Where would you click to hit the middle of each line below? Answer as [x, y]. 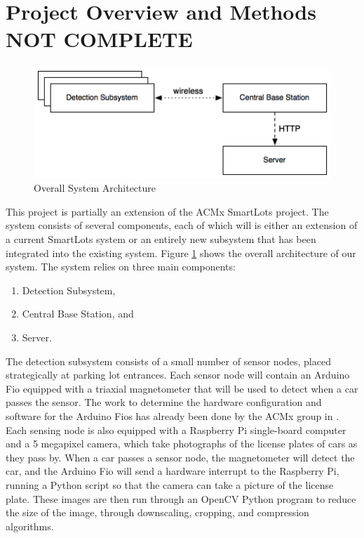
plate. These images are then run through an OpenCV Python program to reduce [181, 498]
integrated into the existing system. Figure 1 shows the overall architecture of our [181, 252]
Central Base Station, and [78, 314]
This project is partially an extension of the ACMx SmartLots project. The [167, 211]
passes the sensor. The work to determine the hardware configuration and [164, 402]
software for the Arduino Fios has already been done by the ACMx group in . [173, 415]
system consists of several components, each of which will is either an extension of [182, 225]
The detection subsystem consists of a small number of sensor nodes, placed [168, 361]
